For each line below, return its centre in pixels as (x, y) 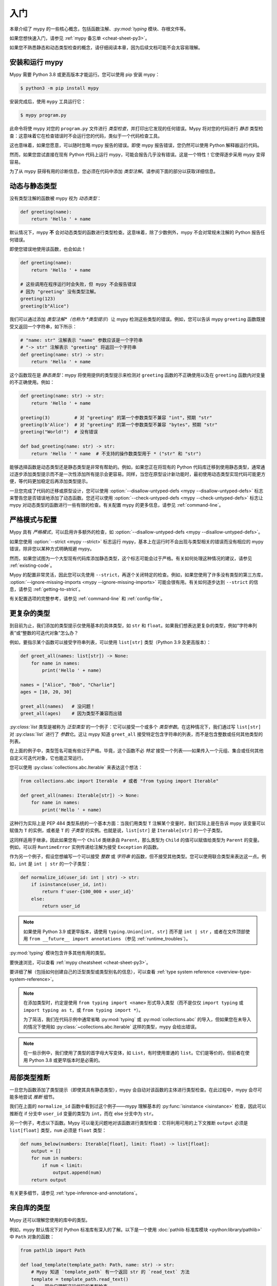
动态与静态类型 (33, 186)
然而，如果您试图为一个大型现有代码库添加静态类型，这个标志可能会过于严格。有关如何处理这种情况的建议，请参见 (131, 558)
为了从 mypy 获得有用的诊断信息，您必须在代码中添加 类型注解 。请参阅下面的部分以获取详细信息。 (114, 171)
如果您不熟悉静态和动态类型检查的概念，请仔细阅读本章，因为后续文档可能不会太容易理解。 (106, 48)
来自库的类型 (30, 1208)
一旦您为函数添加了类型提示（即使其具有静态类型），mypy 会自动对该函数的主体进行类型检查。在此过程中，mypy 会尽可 (136, 1089)
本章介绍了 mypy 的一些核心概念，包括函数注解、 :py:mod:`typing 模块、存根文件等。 (99, 29)
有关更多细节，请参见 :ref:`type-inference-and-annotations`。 (75, 1193)
